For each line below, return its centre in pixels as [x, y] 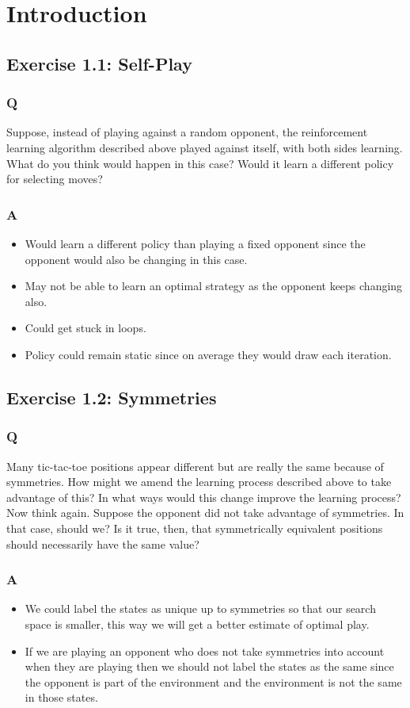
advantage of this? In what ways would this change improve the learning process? [204, 497]
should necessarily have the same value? [103, 543]
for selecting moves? [55, 179]
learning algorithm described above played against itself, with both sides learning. [205, 147]
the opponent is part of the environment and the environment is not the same [213, 681]
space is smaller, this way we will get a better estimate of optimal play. [197, 624]
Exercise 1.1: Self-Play [99, 63]
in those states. [61, 697]
